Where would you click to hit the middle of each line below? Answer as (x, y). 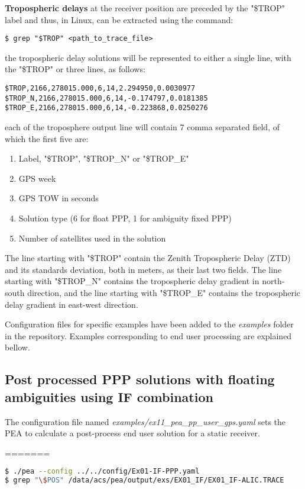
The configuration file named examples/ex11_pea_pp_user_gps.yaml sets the (145, 421)
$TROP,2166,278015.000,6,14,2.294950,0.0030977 (100, 89)
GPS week (37, 178)
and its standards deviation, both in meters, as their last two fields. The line (143, 269)
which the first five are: (47, 138)
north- (273, 281)
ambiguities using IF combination (109, 396)
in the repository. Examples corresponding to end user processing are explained (148, 335)
